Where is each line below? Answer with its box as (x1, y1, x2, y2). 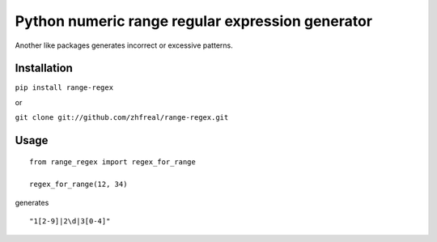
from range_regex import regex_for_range (29, 157, 196, 166)
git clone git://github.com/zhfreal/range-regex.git (15, 113, 229, 122)
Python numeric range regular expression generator (15, 12, 372, 30)
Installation (15, 62, 73, 75)
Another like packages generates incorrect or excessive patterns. (15, 40, 234, 50)
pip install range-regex (15, 83, 113, 92)
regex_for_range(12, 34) (29, 180, 128, 189)
